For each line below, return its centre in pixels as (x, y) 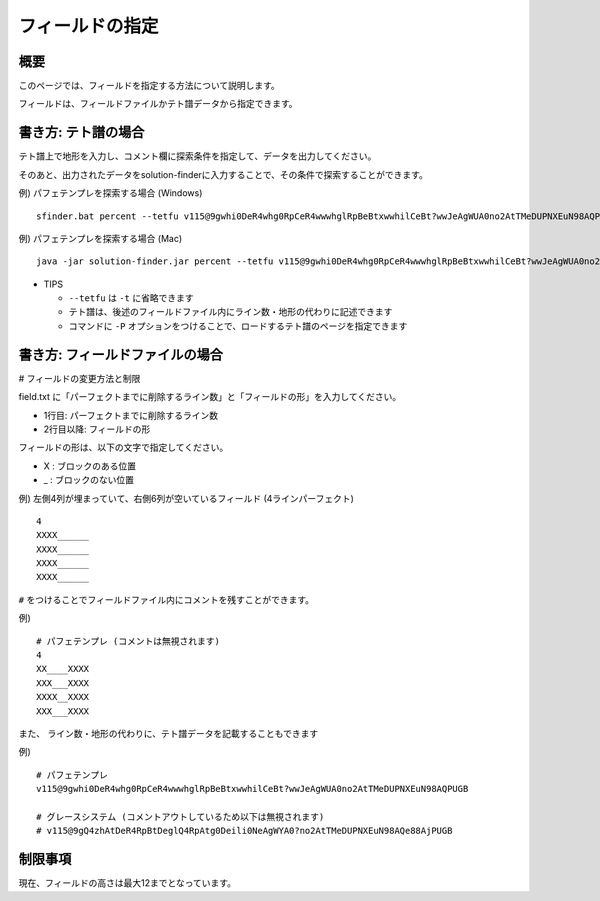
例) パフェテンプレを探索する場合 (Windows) (110, 193)
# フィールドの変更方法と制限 (79, 378)
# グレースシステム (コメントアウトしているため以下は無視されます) (180, 816)
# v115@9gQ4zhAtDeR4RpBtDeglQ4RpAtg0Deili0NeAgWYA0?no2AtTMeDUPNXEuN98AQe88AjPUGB (244, 831)
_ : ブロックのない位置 (89, 480)
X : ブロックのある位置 (90, 466)
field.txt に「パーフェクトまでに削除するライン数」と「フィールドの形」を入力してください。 (210, 397)
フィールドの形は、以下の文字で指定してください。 (123, 447)
